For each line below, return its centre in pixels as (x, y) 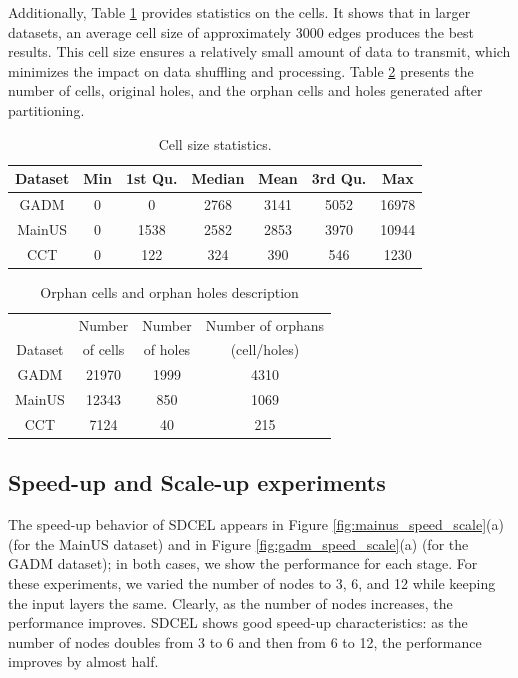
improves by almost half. (83, 661)
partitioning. (46, 109)
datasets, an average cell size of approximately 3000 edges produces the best (241, 31)
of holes (167, 349)
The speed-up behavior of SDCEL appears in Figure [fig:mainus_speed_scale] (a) (256, 524)
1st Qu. (151, 178)
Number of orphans (265, 324)
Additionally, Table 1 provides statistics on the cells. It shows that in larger (239, 12)
